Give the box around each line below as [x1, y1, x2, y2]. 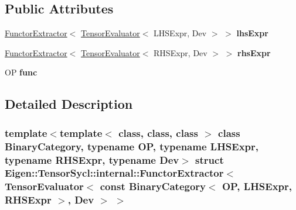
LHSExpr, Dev [154, 27, 207, 39]
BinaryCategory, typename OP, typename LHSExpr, [5, 139, 259, 153]
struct [195, 152, 224, 167]
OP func [5, 66, 38, 78]
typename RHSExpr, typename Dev [5, 152, 179, 167]
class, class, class [118, 125, 198, 140]
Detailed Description [5, 95, 133, 113]
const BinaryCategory [100, 179, 206, 194]
